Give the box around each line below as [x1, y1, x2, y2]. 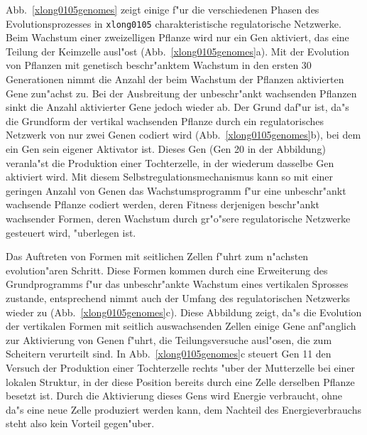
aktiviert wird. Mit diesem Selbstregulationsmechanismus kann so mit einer [6, 169, 334, 184]
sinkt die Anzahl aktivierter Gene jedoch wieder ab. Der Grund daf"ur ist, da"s [6, 100, 349, 114]
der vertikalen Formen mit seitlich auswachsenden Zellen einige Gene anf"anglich [6, 318, 356, 333]
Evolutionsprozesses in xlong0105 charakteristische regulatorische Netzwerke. [6, 16, 341, 31]
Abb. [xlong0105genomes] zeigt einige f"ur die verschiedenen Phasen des [6, 2, 319, 16]
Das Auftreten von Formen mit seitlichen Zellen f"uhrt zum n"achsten [6, 249, 309, 264]
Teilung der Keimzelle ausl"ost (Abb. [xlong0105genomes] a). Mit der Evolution [6, 43, 350, 58]
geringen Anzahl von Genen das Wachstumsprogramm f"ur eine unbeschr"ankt [6, 183, 346, 198]
